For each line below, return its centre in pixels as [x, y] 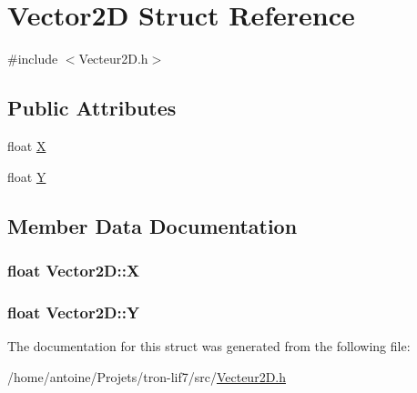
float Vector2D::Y [74, 312]
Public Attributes [92, 108]
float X [27, 145]
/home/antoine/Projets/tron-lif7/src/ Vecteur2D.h [147, 376]
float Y [27, 176]
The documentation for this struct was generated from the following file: [209, 345]
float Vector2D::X [74, 270]
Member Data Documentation [153, 225]
